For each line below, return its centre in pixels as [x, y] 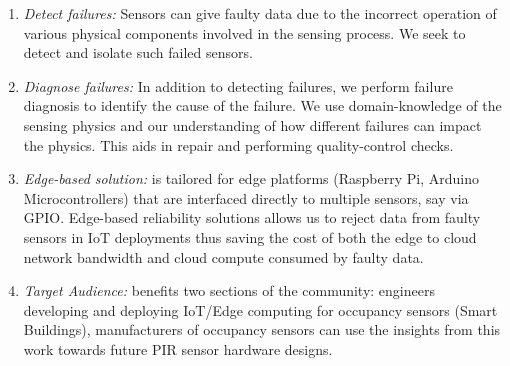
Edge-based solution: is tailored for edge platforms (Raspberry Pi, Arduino [251, 178]
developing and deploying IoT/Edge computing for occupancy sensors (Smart [260, 309]
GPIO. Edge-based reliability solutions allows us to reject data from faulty [252, 217]
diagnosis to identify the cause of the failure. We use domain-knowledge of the [262, 105]
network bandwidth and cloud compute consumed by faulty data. [223, 256]
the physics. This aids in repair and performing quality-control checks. [238, 144]
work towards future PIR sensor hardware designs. [178, 348]
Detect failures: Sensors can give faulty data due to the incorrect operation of [260, 13]
